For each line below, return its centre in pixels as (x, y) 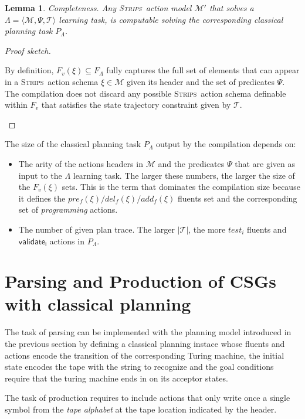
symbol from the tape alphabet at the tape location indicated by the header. (141, 409)
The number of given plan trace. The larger (96, 229)
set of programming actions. (68, 209)
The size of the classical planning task (73, 144)
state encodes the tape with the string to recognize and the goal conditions (139, 367)
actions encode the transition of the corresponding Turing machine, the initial (145, 355)
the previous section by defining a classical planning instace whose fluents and (145, 343)
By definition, (29, 70)
